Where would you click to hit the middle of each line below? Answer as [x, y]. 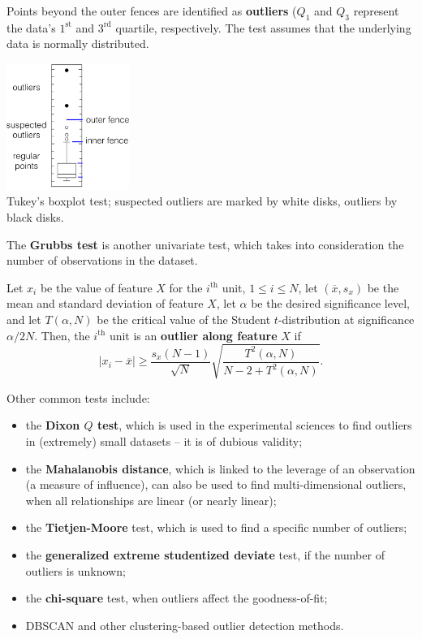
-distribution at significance [346, 319]
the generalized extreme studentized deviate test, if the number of [205, 554]
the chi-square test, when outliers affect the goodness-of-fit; [177, 598]
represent [376, 11]
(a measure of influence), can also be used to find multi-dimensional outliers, [216, 484]
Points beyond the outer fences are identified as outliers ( [152, 11]
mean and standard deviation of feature [105, 303]
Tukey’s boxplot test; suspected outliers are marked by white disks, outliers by [202, 201]
